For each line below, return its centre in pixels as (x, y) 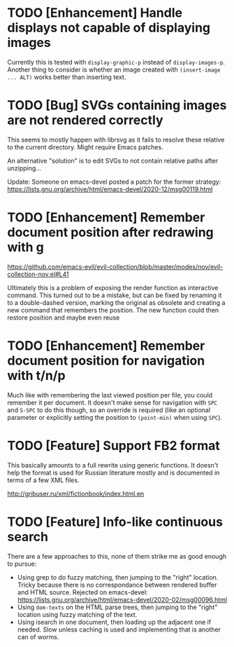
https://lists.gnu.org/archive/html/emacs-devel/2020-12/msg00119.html (110, 189)
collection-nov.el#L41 (38, 274)
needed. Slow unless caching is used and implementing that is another (119, 629)
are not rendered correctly (85, 120)
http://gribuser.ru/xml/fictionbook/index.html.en (76, 493)
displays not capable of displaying (109, 28)
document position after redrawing (111, 232)
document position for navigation (106, 361)
